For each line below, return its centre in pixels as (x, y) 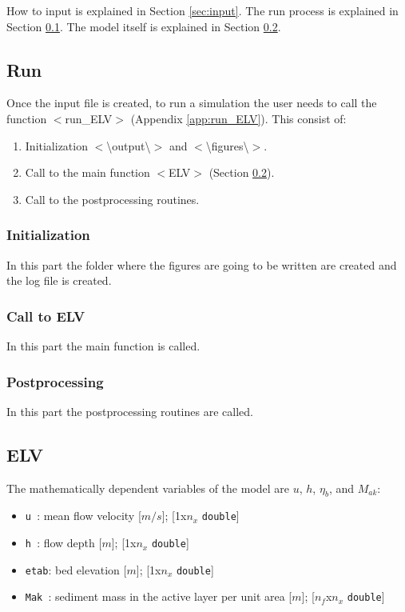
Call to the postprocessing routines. (112, 199)
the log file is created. (59, 280)
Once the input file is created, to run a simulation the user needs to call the (192, 103)
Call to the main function (87, 172)
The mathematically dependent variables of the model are (148, 488)
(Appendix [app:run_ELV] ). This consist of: (238, 118)
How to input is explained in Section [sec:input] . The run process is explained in (202, 10)
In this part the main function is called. (103, 345)
